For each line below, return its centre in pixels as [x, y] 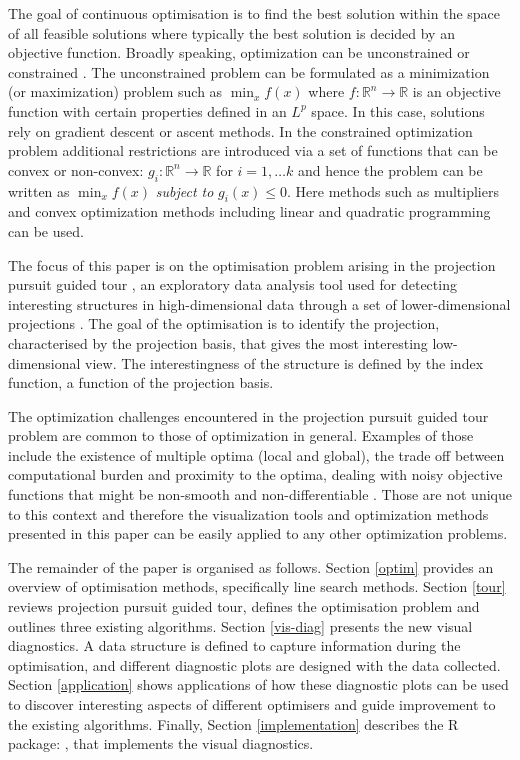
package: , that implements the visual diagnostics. [161, 743]
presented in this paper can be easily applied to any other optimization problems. [258, 533]
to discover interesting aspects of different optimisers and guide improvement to [252, 704]
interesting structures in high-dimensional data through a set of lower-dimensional [259, 303]
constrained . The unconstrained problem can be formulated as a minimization [249, 71]
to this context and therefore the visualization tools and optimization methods [248, 513]
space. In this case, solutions [398, 110]
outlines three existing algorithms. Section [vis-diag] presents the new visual [240, 625]
